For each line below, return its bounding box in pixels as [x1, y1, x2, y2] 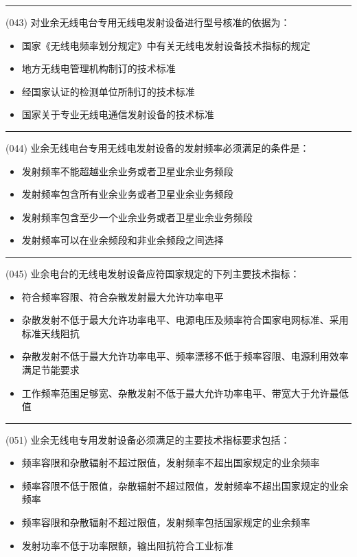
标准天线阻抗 [21, 326, 80, 340]
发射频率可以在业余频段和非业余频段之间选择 [21, 233, 224, 247]
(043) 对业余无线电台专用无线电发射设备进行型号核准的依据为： [5, 15, 290, 29]
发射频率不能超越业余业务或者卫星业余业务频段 [21, 163, 233, 178]
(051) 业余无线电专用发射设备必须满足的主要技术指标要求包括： [5, 432, 290, 446]
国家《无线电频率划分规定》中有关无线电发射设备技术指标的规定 [21, 38, 310, 52]
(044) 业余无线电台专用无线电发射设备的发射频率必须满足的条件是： [5, 140, 310, 155]
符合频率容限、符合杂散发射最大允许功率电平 [21, 289, 224, 304]
